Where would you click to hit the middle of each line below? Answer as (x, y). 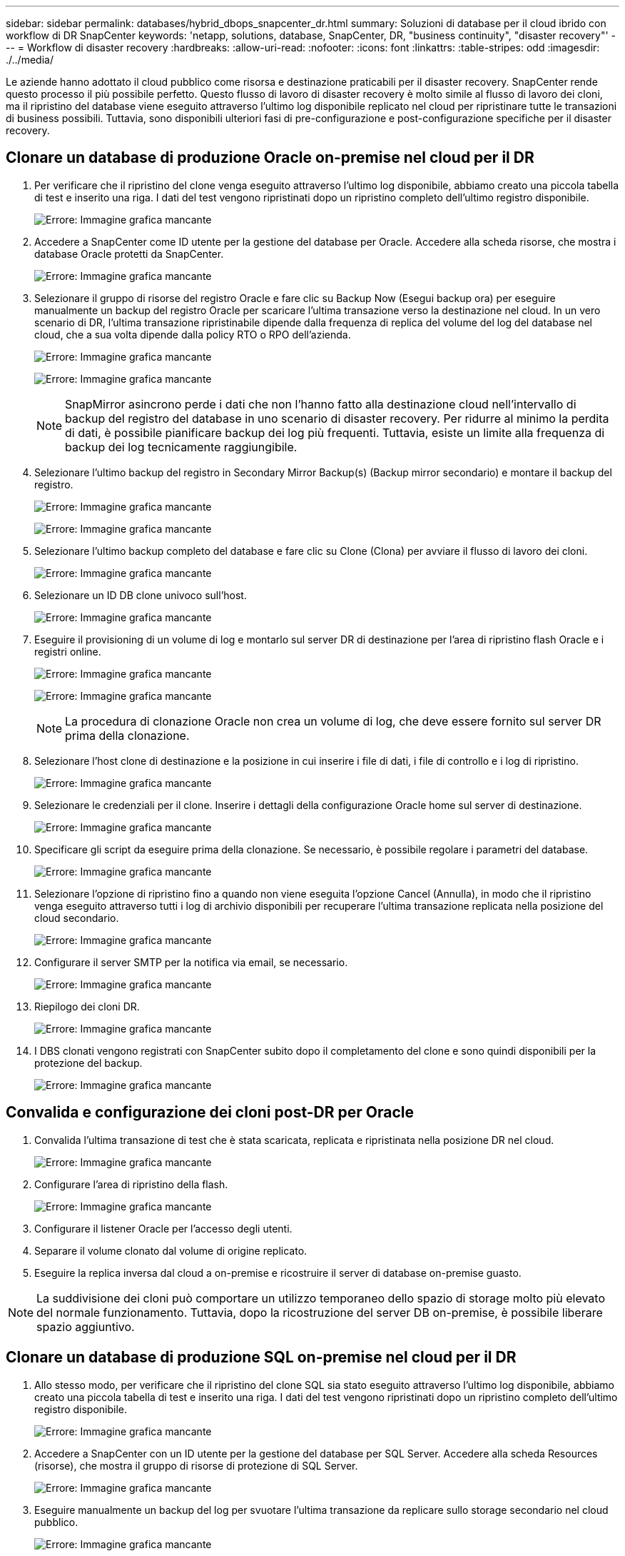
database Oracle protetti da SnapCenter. (129, 254)
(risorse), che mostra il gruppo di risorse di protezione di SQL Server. (196, 1465)
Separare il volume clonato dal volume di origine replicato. (171, 1250)
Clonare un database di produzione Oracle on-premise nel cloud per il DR (270, 158)
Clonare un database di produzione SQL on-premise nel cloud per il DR (261, 1357)
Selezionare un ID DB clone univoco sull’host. (141, 595)
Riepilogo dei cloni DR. (87, 1006)
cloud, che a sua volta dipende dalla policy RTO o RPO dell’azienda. (193, 334)
